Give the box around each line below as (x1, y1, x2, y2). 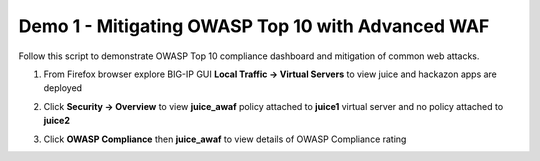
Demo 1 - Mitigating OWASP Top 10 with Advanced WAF (18, 15, 490, 37)
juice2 (43, 115, 70, 127)
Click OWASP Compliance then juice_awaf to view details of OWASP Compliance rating (43, 133, 407, 145)
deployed (43, 82, 83, 94)
